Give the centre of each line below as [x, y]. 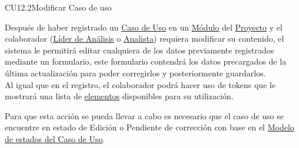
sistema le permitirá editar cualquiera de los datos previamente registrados [139, 50]
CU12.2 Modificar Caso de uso [58, 7]
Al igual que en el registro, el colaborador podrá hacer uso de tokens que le [140, 84]
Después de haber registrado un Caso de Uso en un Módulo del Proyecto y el [144, 27]
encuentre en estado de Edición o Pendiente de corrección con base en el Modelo [149, 127]
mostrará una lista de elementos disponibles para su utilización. [119, 96]
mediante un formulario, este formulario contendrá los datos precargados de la [146, 61]
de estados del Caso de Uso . [55, 138]
